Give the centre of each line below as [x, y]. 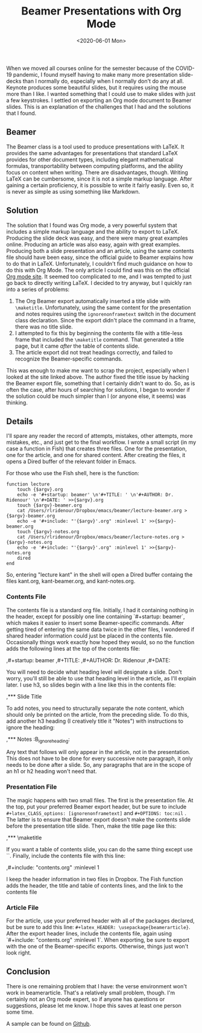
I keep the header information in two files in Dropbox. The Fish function [95, 879]
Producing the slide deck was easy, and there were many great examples [97, 238]
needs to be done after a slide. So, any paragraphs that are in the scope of [99, 765]
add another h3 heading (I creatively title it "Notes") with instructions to [95, 721]
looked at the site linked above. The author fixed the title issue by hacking [98, 377]
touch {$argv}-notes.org [48, 532]
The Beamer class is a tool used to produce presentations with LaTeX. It [95, 147]
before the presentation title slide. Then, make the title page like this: [91, 826]
